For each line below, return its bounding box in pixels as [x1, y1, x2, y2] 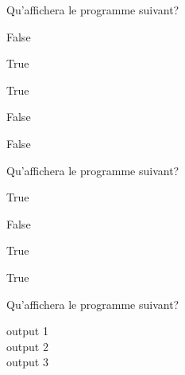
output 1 [6, 322, 48, 339]
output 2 [6, 338, 48, 354]
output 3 [6, 354, 48, 370]
